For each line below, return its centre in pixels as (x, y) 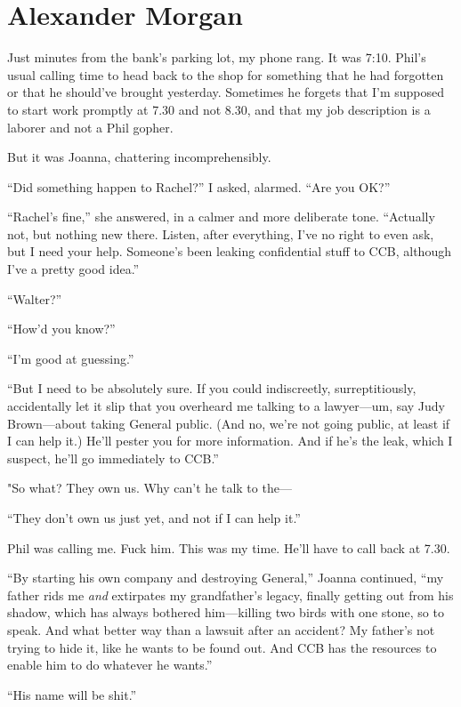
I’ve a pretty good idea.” (73, 269)
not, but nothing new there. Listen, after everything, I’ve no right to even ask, (221, 233)
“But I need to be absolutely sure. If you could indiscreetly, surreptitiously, (212, 388)
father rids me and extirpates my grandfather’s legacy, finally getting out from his (230, 595)
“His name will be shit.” (72, 694)
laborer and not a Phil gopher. (90, 127)
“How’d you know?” (61, 329)
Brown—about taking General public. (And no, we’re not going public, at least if (229, 423)
